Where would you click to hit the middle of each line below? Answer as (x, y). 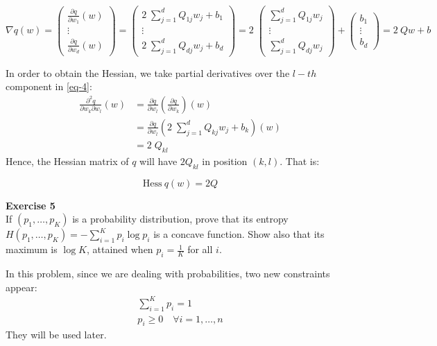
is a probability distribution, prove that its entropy (180, 219)
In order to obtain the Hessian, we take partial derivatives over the (148, 72)
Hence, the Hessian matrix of (67, 161)
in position (225, 161)
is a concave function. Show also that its (239, 234)
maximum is (32, 249)
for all (200, 249)
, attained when (120, 249)
